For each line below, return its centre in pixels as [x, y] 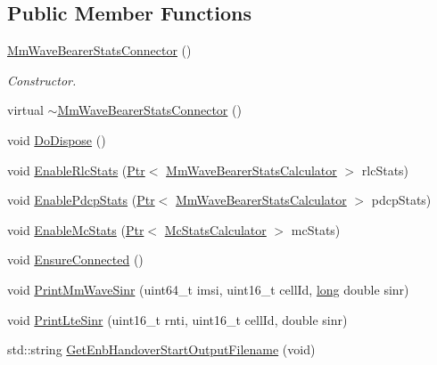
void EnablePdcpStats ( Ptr [81, 200]
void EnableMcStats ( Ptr [76, 229]
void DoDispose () [57, 139]
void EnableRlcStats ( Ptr [76, 170]
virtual [25, 110]
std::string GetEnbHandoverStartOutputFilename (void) [161, 349]
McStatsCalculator [215, 229]
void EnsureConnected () [75, 260]
